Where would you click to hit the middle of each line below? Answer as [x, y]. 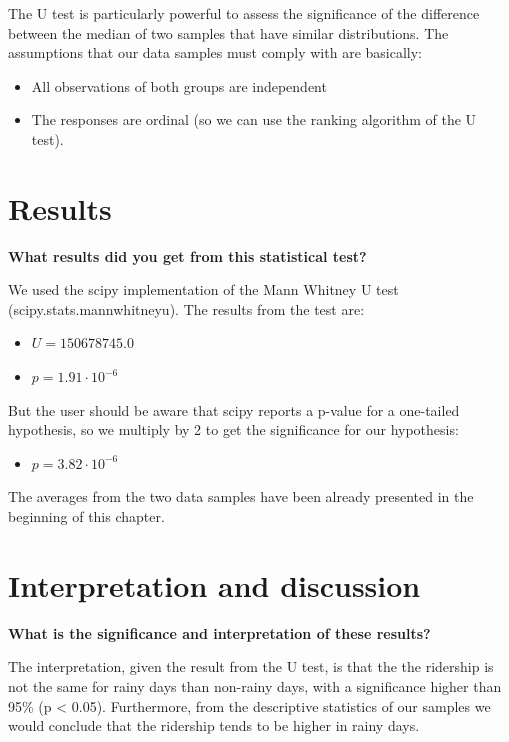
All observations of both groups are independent [179, 85]
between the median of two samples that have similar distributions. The [228, 32]
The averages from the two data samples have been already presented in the [241, 496]
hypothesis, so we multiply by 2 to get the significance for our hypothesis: [233, 429]
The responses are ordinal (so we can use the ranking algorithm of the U [254, 119]
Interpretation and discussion [214, 584]
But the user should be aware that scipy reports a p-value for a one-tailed [234, 409]
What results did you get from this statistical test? [187, 255]
